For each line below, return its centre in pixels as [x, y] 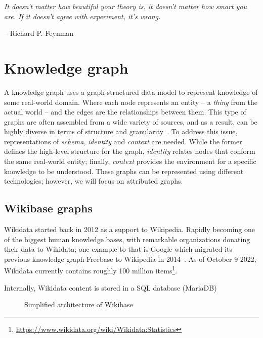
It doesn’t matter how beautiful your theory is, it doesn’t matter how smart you [126, 6]
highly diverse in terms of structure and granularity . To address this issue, [121, 131]
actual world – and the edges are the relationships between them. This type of [125, 112]
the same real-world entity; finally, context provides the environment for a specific [130, 161]
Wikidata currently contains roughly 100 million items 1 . [91, 270]
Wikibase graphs [49, 208]
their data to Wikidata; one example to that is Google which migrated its [118, 249]
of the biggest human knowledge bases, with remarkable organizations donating [127, 239]
